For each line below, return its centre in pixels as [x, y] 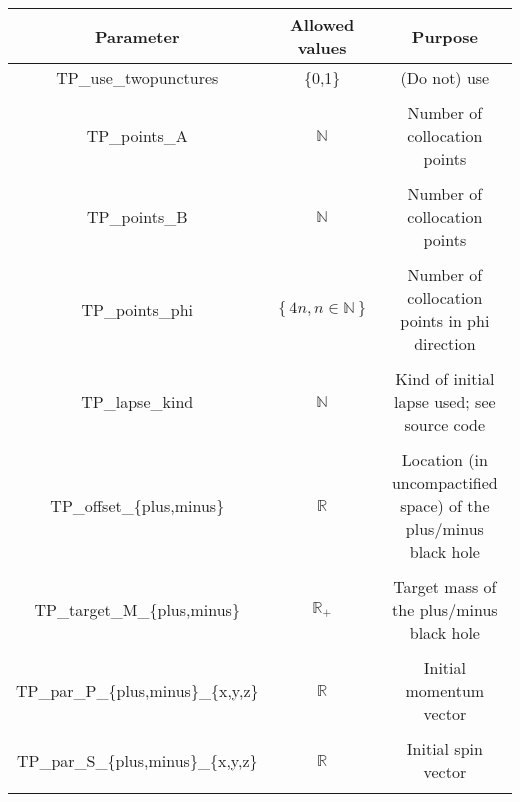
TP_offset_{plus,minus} [137, 505]
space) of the [445, 505]
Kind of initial [445, 378]
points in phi [445, 320]
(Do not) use [445, 77]
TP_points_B [137, 216]
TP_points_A [137, 135]
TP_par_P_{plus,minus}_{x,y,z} [137, 690]
